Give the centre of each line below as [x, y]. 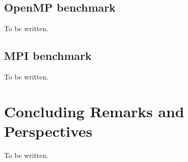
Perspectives [48, 131]
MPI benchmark [48, 56]
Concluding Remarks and [94, 111]
